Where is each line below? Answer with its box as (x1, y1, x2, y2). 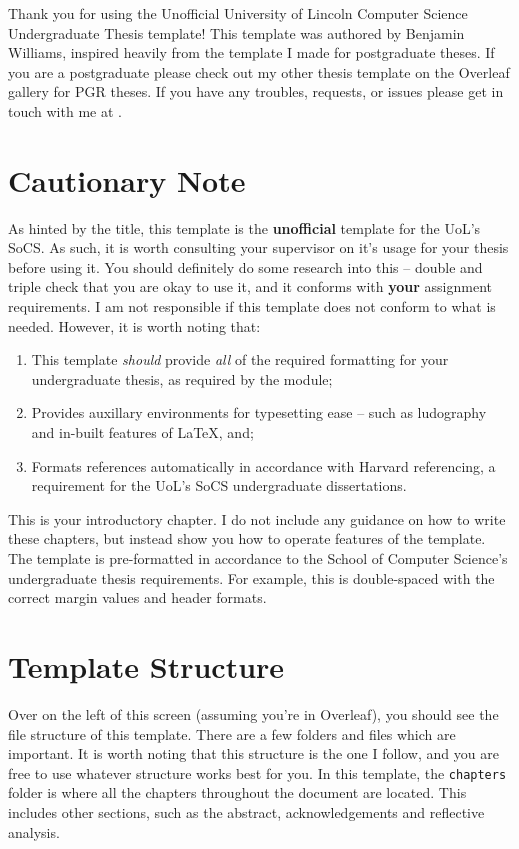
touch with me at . (8, 100, 122, 121)
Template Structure (8, 645, 285, 686)
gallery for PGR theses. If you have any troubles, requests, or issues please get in (8, 81, 504, 102)
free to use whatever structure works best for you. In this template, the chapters (8, 762, 507, 783)
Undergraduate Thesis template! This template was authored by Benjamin (8, 22, 465, 43)
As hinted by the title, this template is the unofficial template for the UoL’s (8, 217, 481, 238)
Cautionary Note (8, 159, 246, 200)
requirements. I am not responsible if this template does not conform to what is (8, 296, 496, 317)
